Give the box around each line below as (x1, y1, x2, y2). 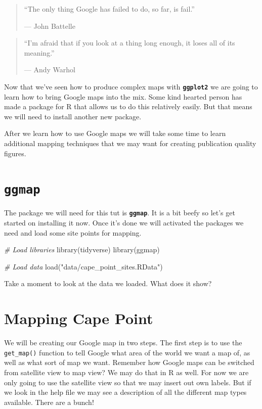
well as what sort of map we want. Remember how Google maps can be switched (4, 357, 254, 368)
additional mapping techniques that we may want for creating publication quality (4, 138, 256, 148)
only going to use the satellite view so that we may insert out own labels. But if (4, 377, 251, 387)
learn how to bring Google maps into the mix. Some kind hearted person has (4, 91, 242, 102)
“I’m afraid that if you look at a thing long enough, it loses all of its (24, 37, 235, 48)
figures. (4, 148, 26, 158)
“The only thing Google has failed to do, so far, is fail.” (24, 4, 195, 14)
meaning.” (24, 47, 55, 58)
